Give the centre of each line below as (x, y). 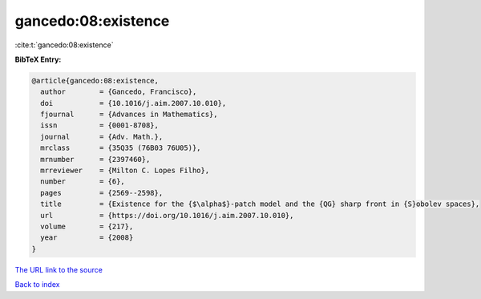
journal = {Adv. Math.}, (102, 137)
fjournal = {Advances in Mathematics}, (129, 115)
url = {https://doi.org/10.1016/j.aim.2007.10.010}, (167, 215)
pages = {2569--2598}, (102, 193)
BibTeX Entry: (38, 59)
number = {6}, (83, 182)
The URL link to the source (59, 269)
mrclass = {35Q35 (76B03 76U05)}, (121, 148)
